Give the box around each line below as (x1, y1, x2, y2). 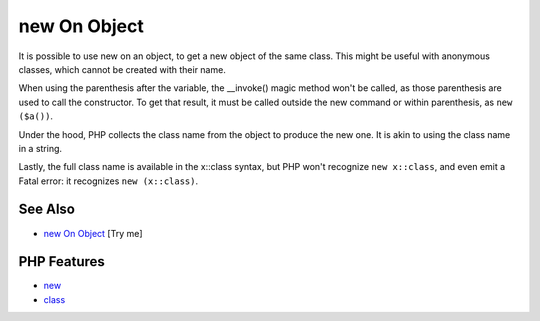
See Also (18, 201, 75, 218)
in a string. (18, 142, 63, 154)
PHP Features (18, 253, 105, 270)
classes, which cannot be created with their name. (18, 63, 227, 75)
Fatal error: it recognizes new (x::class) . (18, 175, 199, 187)
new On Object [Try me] (43, 227, 144, 239)
